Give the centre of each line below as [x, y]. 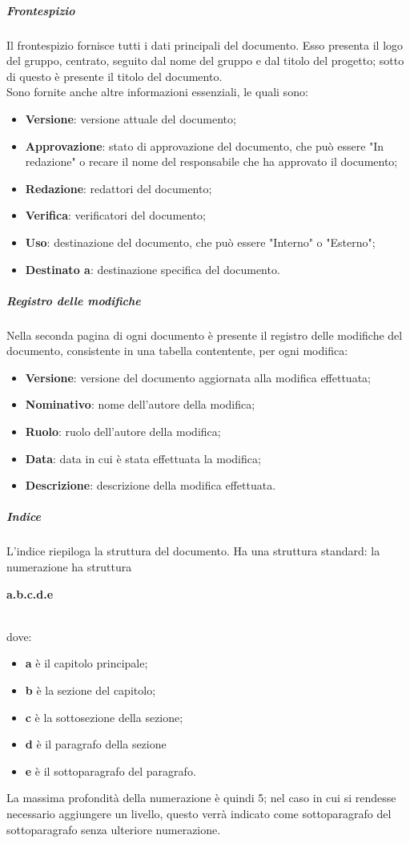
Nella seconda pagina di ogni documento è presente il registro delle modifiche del [205, 335]
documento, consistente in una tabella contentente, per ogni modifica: [177, 351]
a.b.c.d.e [30, 593]
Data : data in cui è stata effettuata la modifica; [143, 458]
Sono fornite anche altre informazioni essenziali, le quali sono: [157, 92]
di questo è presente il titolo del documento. [115, 76]
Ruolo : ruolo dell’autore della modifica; [123, 432]
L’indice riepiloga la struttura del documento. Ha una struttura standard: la [193, 551]
